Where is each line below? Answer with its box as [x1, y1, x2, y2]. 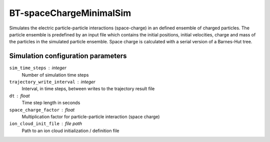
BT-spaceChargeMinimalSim [9, 7, 131, 18]
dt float [9, 93, 30, 99]
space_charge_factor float [9, 107, 75, 113]
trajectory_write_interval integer [9, 79, 95, 85]
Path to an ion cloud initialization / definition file [21, 128, 119, 134]
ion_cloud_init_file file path [9, 121, 82, 127]
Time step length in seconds [21, 100, 80, 106]
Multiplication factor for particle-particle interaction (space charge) [21, 114, 160, 120]
